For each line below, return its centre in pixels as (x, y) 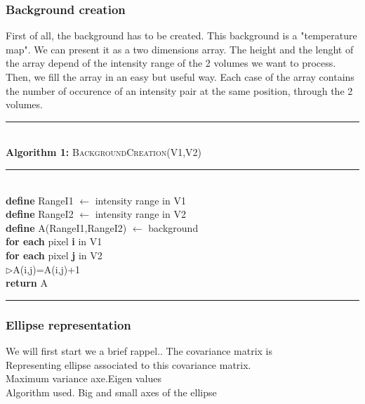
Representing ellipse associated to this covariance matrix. (128, 364)
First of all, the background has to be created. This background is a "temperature (181, 35)
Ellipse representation (68, 324)
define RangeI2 (40, 214)
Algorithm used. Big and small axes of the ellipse (111, 392)
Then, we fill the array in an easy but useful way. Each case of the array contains (180, 77)
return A (27, 283)
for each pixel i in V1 (54, 241)
